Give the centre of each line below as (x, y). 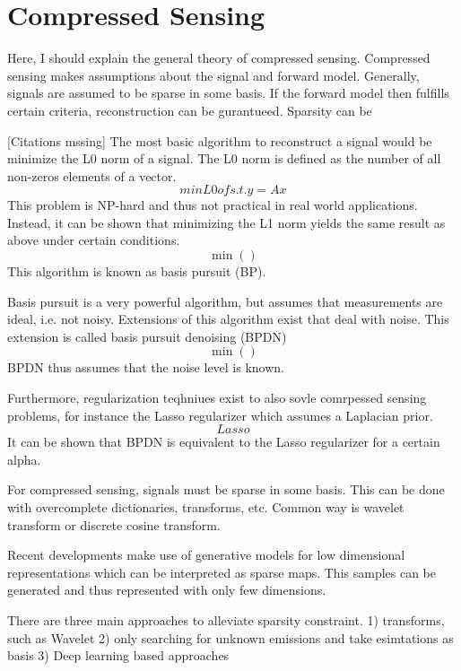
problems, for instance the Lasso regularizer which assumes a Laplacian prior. (220, 415)
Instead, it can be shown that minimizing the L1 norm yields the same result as (226, 222)
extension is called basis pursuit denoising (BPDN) (147, 336)
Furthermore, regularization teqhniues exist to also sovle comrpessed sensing (217, 398)
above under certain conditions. (94, 240)
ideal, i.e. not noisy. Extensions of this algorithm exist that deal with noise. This (228, 319)
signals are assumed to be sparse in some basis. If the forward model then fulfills (228, 93)
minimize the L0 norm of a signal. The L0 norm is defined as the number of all (224, 158)
